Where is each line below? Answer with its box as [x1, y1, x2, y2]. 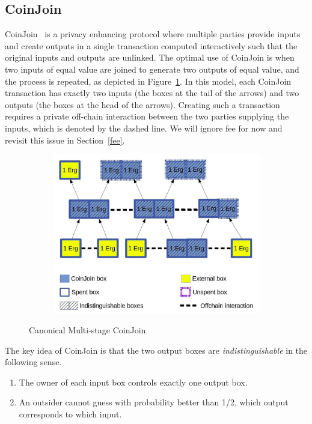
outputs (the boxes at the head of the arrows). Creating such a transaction [5, 98, 280, 111]
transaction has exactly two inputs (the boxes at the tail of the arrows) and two [5, 86, 299, 99]
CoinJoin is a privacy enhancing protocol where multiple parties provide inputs [5, 28, 301, 40]
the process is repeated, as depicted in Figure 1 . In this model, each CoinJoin [5, 74, 292, 87]
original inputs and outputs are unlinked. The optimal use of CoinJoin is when [5, 51, 295, 64]
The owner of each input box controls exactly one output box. [19, 375, 248, 388]
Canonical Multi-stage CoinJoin [29, 324, 146, 336]
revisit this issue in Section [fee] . [5, 133, 125, 146]
